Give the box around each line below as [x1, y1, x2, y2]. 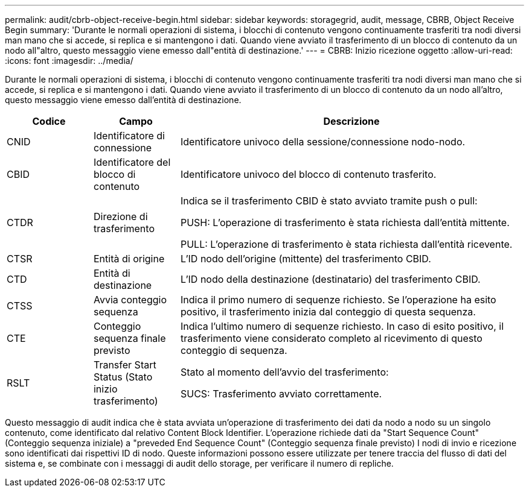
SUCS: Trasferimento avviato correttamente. [180, 388, 382, 400]
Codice [32, 115, 66, 127]
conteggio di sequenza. [180, 344, 287, 356]
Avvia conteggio [93, 294, 167, 306]
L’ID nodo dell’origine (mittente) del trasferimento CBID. [180, 253, 431, 265]
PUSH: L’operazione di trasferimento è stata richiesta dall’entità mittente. [180, 216, 510, 229]
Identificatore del [93, 156, 171, 168]
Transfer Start [93, 359, 156, 371]
